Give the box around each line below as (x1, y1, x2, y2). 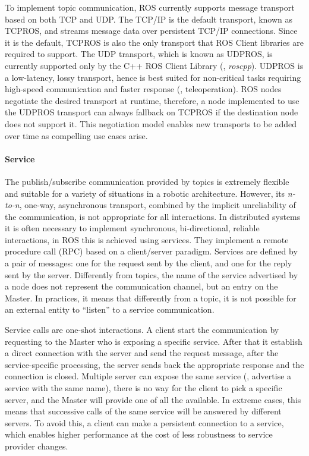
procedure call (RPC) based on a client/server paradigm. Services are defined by (5, 245, 298, 257)
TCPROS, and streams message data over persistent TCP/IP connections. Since (5, 24, 298, 37)
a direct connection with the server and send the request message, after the (5, 347, 279, 359)
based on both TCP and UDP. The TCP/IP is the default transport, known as (5, 12, 293, 25)
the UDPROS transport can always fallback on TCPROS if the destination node (5, 106, 298, 118)
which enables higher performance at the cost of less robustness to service (5, 428, 273, 441)
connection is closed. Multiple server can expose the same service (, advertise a (5, 370, 292, 382)
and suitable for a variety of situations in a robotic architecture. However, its (5, 187, 285, 199)
